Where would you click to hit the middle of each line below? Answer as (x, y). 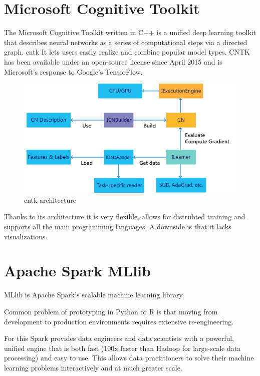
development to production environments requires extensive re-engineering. (119, 321)
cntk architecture (50, 200)
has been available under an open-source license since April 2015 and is (113, 61)
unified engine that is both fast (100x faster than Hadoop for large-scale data (122, 348)
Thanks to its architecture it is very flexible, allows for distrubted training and (125, 217)
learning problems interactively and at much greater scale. (93, 367)
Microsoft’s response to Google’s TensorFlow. (73, 71)
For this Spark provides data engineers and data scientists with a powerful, (119, 338)
